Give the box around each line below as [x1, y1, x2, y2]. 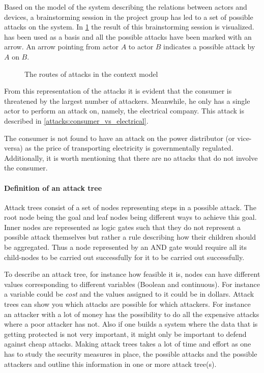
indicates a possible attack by [163, 41, 255, 52]
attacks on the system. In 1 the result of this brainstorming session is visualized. [4, 21, 254, 32]
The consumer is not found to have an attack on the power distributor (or [4, 132, 235, 143]
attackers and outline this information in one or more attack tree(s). [4, 358, 217, 369]
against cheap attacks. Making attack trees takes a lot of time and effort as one [4, 338, 251, 349]
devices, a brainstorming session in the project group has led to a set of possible [4, 11, 253, 22]
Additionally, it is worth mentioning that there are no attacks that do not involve [4, 152, 258, 163]
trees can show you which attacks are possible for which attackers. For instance [4, 299, 251, 309]
